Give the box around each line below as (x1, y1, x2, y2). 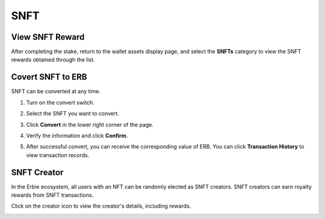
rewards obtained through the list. (11, 56, 96, 63)
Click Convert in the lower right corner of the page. (26, 121, 153, 128)
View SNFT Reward (11, 32, 85, 42)
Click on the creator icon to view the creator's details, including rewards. (11, 202, 191, 210)
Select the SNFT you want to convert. (26, 110, 120, 117)
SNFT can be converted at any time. (11, 88, 101, 95)
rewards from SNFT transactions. (11, 191, 94, 199)
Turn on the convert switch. (26, 99, 94, 106)
